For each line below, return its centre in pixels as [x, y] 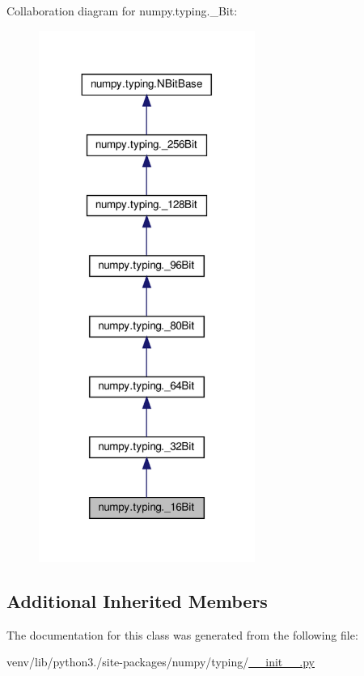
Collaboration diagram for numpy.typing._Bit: [122, 11]
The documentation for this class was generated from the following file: [182, 634]
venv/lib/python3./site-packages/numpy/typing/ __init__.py [161, 662]
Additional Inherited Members [137, 600]
